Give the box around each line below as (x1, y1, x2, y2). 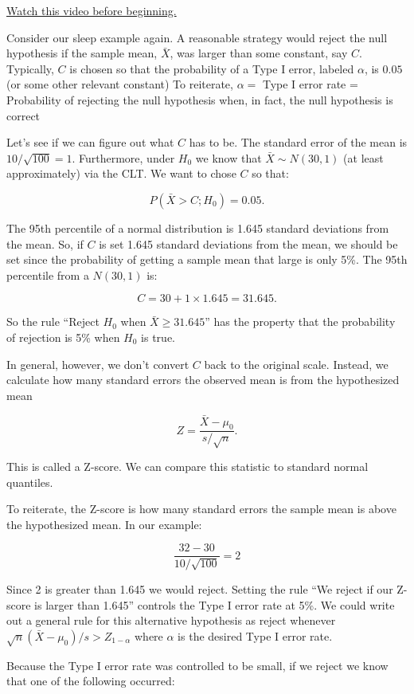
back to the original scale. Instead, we (204, 355, 389, 372)
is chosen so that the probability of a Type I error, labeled (69, 60, 354, 76)
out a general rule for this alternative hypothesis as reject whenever (6, 612, 336, 629)
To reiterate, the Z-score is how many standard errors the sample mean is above (6, 500, 396, 517)
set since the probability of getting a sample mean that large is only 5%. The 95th (6, 251, 408, 268)
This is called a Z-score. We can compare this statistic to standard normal (6, 458, 369, 475)
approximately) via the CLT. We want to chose (6, 165, 236, 182)
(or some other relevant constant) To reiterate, (6, 76, 233, 92)
